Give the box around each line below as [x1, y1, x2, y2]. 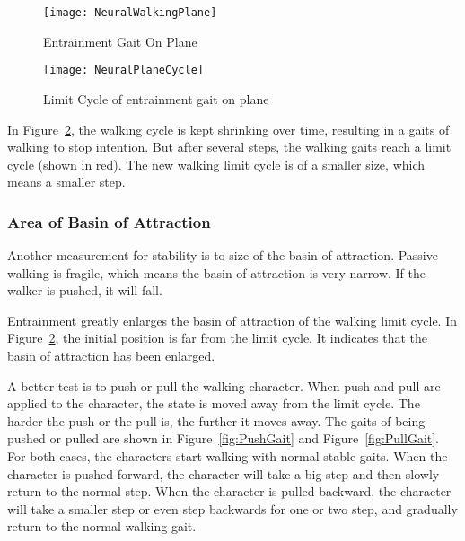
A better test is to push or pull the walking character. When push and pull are [7, 376, 441, 395]
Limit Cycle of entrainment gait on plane [43, 89, 269, 108]
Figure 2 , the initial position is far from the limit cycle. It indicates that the [7, 328, 428, 347]
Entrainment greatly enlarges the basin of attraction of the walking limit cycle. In [7, 310, 458, 329]
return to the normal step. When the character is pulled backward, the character [7, 482, 452, 501]
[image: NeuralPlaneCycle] [43, 64, 204, 77]
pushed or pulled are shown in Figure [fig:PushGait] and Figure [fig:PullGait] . [7, 429, 440, 448]
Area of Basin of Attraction [7, 210, 211, 232]
